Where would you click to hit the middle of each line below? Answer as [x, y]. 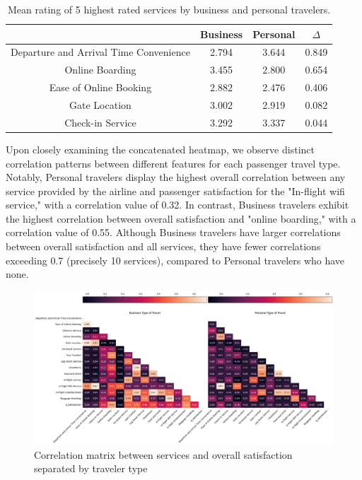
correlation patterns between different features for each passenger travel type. [173, 163]
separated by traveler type [91, 468]
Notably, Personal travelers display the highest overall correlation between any [176, 177]
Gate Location [100, 104]
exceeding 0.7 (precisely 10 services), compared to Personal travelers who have [175, 260]
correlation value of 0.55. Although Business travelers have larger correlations [173, 232]
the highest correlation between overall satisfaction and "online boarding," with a [181, 218]
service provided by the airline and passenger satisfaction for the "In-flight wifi [175, 191]
